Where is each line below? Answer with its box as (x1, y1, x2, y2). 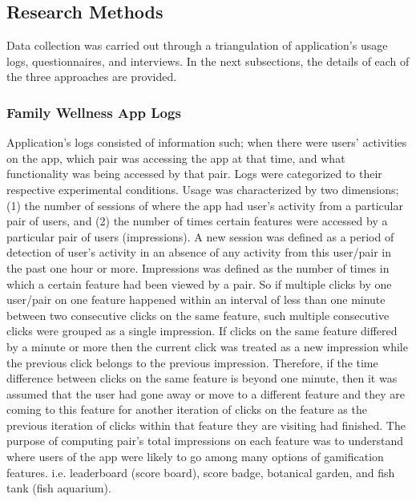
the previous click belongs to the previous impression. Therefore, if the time (6, 354, 378, 370)
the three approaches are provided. (6, 68, 177, 85)
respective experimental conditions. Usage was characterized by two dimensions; (6, 180, 399, 197)
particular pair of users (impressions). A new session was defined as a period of (6, 228, 394, 245)
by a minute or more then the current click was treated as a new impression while (6, 338, 408, 354)
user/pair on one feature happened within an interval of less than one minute (6, 291, 386, 308)
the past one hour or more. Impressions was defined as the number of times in (6, 259, 390, 276)
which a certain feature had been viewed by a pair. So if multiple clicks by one (6, 275, 392, 292)
